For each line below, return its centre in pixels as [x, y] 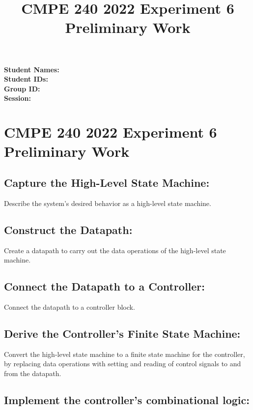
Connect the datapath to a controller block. [70, 307]
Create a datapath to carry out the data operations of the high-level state [115, 250]
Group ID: [22, 88]
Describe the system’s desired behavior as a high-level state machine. [108, 203]
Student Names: [32, 69]
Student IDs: [26, 79]
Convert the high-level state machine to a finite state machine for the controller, [125, 354]
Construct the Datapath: [68, 229]
